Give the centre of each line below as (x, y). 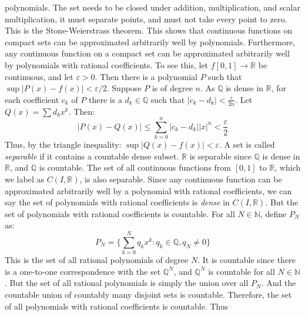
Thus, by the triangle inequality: (63, 144)
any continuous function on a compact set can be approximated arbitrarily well (147, 53)
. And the (279, 283)
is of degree (172, 88)
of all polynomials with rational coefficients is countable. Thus (117, 306)
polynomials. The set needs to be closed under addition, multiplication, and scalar (152, 7)
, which (288, 167)
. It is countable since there (247, 260)
